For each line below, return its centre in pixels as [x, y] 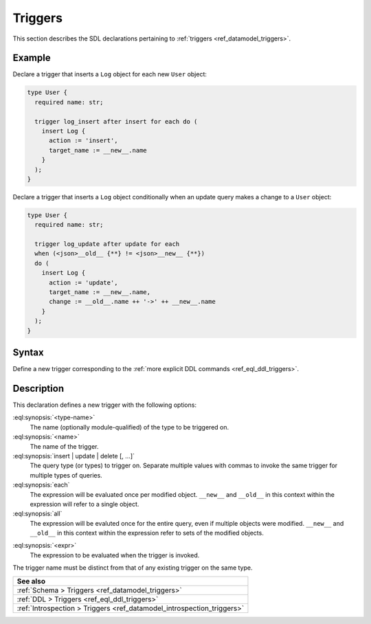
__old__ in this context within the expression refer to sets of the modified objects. [147, 533]
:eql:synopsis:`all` [37, 514]
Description [38, 388]
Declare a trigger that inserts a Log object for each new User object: [110, 74]
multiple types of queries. [66, 475]
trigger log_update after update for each [107, 244]
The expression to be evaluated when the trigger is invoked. [115, 555]
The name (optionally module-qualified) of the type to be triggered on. [130, 427]
